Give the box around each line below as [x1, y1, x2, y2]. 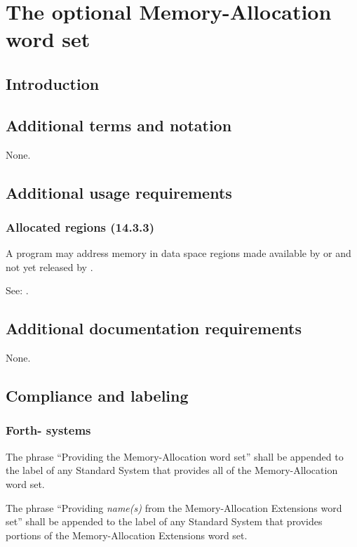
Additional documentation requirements [6, 317, 302, 339]
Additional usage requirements [6, 181, 232, 203]
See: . [6, 283, 29, 298]
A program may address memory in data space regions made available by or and [6, 246, 351, 261]
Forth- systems [6, 421, 91, 439]
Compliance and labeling [6, 385, 189, 407]
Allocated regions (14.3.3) [6, 218, 154, 235]
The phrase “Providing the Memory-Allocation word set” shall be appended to [6, 449, 344, 463]
